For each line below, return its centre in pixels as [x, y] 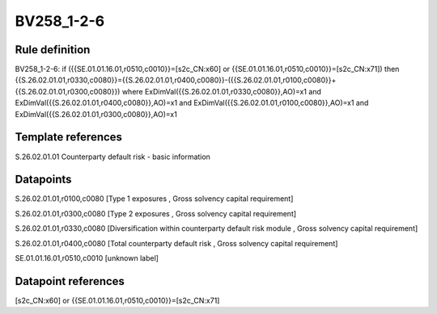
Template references [69, 137]
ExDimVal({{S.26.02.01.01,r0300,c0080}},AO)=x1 [96, 114]
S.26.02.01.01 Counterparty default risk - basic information [112, 157]
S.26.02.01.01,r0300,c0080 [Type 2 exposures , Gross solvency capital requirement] [156, 213]
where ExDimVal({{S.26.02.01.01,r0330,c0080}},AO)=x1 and [221, 91]
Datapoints [43, 180]
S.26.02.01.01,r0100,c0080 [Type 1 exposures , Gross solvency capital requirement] [154, 199]
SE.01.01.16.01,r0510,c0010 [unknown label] [87, 258]
